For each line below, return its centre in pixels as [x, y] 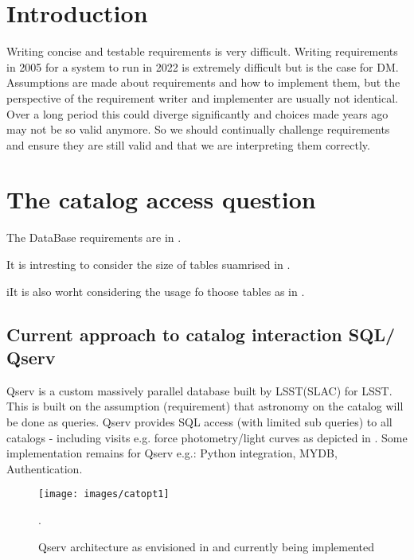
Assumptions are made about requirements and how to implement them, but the [203, 82]
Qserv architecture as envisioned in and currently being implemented [206, 546]
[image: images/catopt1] [104, 494]
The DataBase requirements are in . [94, 237]
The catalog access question [161, 199]
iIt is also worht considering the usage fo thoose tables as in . [156, 291]
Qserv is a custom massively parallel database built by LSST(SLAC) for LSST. [199, 390]
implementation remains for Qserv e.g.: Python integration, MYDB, [172, 453]
